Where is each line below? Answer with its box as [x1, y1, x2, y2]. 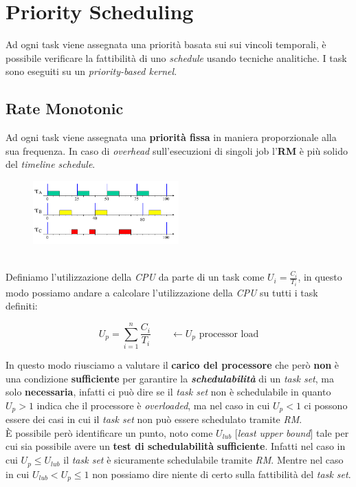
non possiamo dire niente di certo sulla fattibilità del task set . [92, 466, 351, 481]
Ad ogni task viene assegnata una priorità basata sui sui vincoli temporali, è [5, 37, 326, 52]
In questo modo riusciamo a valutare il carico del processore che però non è [5, 358, 340, 372]
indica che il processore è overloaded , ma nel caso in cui [36, 398, 270, 412]
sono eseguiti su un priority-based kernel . [5, 64, 177, 78]
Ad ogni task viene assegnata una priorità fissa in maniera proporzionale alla [5, 130, 337, 144]
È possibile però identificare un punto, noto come [5, 425, 213, 440]
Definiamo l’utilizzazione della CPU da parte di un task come [5, 270, 265, 284]
